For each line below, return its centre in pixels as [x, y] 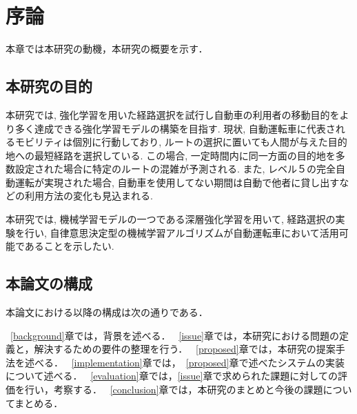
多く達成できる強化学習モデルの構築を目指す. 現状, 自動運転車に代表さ [175, 128]
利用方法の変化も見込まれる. [89, 196]
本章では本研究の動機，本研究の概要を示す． [107, 49]
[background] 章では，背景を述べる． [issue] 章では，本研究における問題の [175, 335]
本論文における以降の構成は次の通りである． [107, 312]
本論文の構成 [49, 283]
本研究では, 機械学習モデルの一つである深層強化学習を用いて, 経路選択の [171, 219]
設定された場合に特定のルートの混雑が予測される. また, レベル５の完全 [175, 169]
